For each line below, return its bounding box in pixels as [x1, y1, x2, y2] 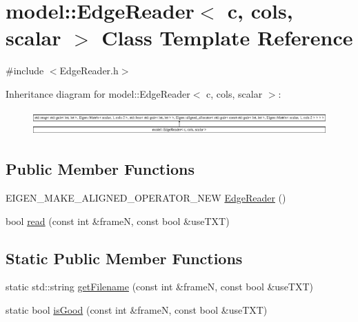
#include [6, 63, 44, 78]
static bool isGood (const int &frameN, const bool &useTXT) [6, 303, 268, 317]
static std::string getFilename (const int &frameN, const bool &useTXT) [6, 279, 314, 294]
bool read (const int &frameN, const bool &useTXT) [6, 213, 230, 228]
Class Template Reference [101, 23, 353, 52]
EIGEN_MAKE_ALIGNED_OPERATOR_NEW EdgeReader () [6, 191, 286, 205]
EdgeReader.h [59, 63, 119, 78]
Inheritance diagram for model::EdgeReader [6, 86, 190, 100]
